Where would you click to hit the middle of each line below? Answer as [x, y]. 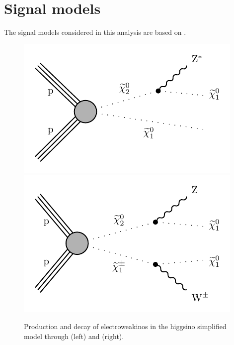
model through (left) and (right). [74, 336]
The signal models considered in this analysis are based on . [95, 32]
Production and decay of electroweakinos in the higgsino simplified [125, 326]
